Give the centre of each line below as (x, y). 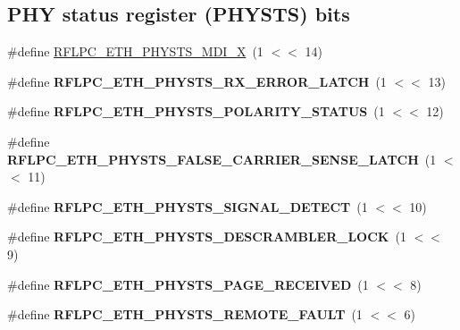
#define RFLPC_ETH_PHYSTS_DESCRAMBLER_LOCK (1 (207, 237)
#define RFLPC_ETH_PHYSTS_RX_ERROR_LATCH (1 (197, 81)
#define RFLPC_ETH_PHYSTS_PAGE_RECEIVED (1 (188, 284)
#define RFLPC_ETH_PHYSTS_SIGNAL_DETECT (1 (188, 206)
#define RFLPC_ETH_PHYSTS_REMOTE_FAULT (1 (185, 314)
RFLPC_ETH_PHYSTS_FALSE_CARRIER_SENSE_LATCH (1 (222, 159)
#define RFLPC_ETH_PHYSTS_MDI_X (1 (135, 51)
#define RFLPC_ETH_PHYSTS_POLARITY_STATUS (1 (196, 111)
